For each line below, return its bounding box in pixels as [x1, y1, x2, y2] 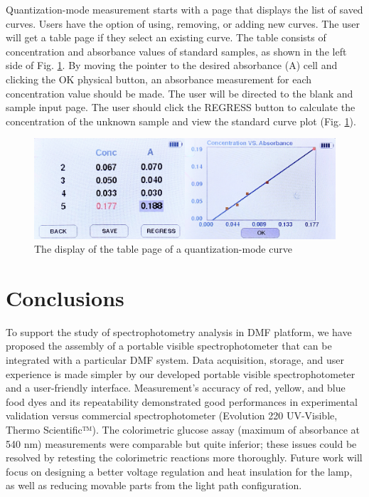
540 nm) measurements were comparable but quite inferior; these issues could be [6, 436, 357, 451]
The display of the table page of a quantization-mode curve [34, 241, 292, 256]
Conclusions [6, 283, 124, 312]
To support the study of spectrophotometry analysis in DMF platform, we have [6, 324, 352, 339]
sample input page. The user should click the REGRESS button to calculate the [6, 100, 355, 115]
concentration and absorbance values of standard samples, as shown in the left [6, 43, 347, 58]
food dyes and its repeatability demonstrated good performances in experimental [6, 394, 358, 409]
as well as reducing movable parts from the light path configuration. [6, 478, 302, 493]
